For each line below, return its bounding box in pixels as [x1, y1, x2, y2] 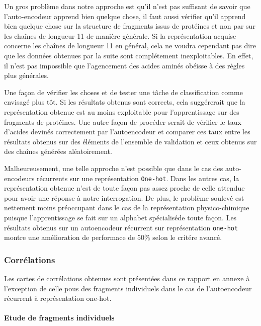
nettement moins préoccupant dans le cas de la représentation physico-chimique [4, 202, 249, 213]
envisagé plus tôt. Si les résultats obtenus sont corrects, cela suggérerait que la [4, 97, 245, 107]
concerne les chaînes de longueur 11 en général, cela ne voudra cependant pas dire [4, 40, 256, 51]
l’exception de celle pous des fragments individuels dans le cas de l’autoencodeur [4, 283, 252, 293]
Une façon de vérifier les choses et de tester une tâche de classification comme [4, 87, 243, 97]
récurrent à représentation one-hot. [4, 293, 112, 303]
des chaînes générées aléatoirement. [4, 146, 112, 156]
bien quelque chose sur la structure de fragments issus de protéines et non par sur [4, 21, 255, 31]
